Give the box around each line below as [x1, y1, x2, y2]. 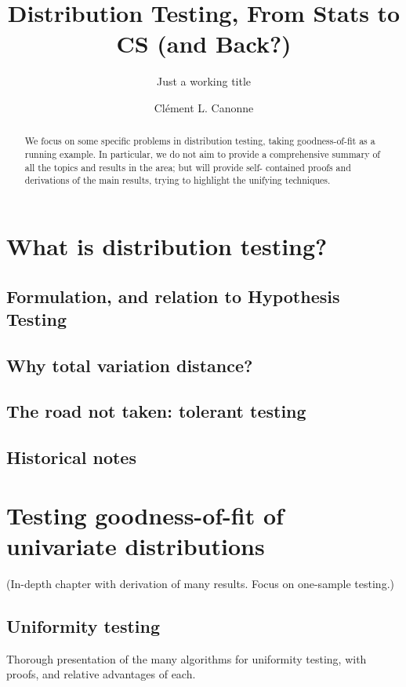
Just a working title [156, 73, 252, 90]
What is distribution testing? [6, 229, 328, 261]
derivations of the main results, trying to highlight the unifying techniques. [24, 174, 331, 187]
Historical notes [6, 445, 136, 470]
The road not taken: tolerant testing [6, 399, 306, 423]
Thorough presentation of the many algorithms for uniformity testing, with [6, 650, 367, 667]
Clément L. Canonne [154, 99, 254, 115]
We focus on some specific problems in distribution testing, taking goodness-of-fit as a [24, 134, 375, 148]
